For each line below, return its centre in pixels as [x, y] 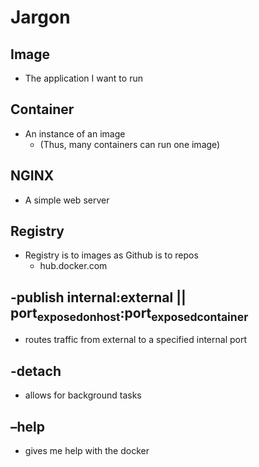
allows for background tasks [83, 395]
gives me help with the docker [87, 451]
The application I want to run [83, 78]
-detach [36, 371]
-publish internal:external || [98, 297]
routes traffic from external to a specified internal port [136, 340]
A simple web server [67, 200]
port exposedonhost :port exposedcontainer [129, 314]
